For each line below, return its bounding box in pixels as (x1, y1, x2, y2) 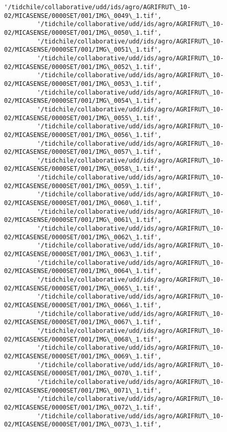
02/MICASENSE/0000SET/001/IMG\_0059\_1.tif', (4, 182, 162, 190)
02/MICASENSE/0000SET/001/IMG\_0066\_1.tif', (4, 301, 162, 309)
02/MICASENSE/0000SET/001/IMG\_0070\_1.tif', (4, 370, 162, 377)
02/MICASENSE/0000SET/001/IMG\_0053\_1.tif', (4, 80, 162, 87)
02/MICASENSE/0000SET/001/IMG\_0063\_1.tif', (4, 251, 162, 258)
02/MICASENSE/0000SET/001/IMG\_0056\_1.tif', (4, 131, 162, 139)
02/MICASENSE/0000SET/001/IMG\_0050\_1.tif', (4, 29, 162, 36)
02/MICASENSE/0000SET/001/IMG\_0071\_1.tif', (4, 386, 162, 394)
